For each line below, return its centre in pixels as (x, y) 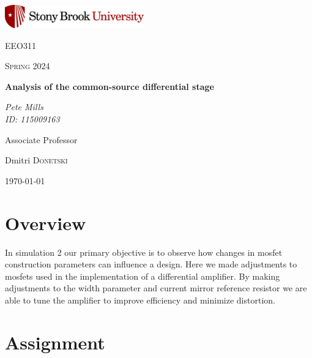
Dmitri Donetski (36, 160)
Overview (46, 222)
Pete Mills (24, 107)
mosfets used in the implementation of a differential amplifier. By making (143, 276)
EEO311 (20, 45)
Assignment (55, 342)
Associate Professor (41, 139)
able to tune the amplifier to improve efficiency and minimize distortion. (140, 300)
